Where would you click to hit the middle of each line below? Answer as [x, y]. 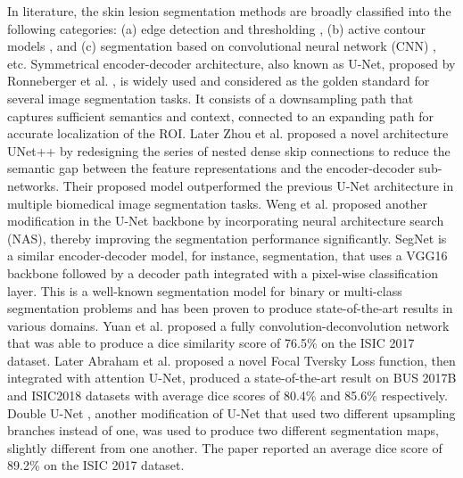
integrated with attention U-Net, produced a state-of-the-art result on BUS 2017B [232, 378]
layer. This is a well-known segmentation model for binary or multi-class [205, 290]
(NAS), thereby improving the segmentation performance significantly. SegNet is [227, 238]
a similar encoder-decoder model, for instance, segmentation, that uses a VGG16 [227, 255]
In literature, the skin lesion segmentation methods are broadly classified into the [229, 11]
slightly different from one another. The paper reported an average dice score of [225, 447]
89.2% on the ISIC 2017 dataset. [96, 465]
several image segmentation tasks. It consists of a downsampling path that [211, 98]
